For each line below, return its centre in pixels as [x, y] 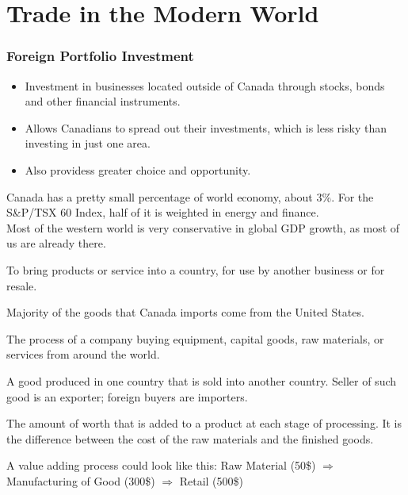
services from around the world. [83, 354]
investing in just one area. [88, 143]
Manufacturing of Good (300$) [81, 480]
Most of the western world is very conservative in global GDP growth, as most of [203, 227]
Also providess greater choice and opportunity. [138, 169]
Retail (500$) [211, 480]
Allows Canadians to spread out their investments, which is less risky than [206, 127]
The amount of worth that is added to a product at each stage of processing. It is [204, 423]
